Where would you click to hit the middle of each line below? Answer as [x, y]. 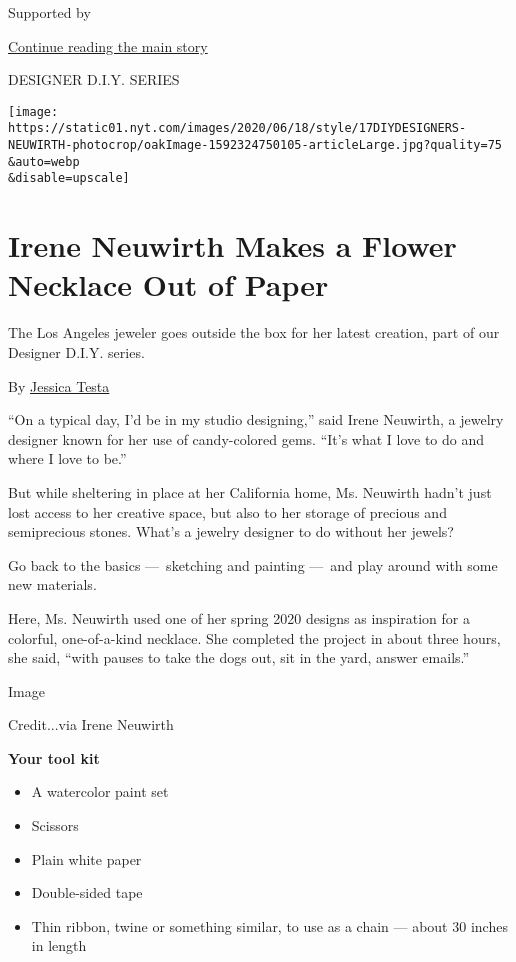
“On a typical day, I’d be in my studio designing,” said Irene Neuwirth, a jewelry [256, 419]
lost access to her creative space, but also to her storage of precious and [227, 511]
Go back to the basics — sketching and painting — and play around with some [253, 564]
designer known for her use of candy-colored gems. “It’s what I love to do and [246, 438]
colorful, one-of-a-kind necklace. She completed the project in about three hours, [254, 637]
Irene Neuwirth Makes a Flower [232, 245]
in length [59, 945]
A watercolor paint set [100, 791]
